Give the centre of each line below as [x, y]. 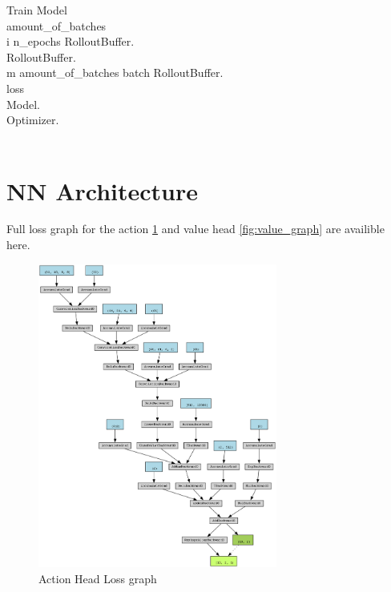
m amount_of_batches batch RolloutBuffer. [115, 72]
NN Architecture [102, 190]
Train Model [37, 10]
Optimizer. [33, 120]
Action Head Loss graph [98, 578]
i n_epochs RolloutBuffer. [71, 41]
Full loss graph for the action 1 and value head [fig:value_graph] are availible [195, 229]
